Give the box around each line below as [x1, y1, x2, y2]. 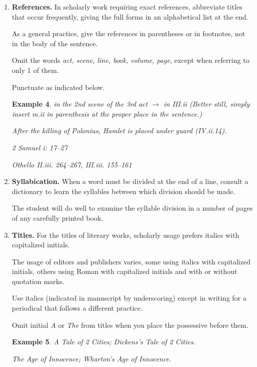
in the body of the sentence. [12, 38, 98, 48]
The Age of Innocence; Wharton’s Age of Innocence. [12, 353, 172, 363]
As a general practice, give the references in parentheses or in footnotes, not [12, 28, 245, 39]
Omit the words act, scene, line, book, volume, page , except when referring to [12, 55, 249, 65]
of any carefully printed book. [12, 212, 103, 223]
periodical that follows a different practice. [12, 303, 143, 313]
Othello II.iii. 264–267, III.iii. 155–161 [12, 159, 132, 169]
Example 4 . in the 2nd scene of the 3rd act [12, 99, 148, 109]
